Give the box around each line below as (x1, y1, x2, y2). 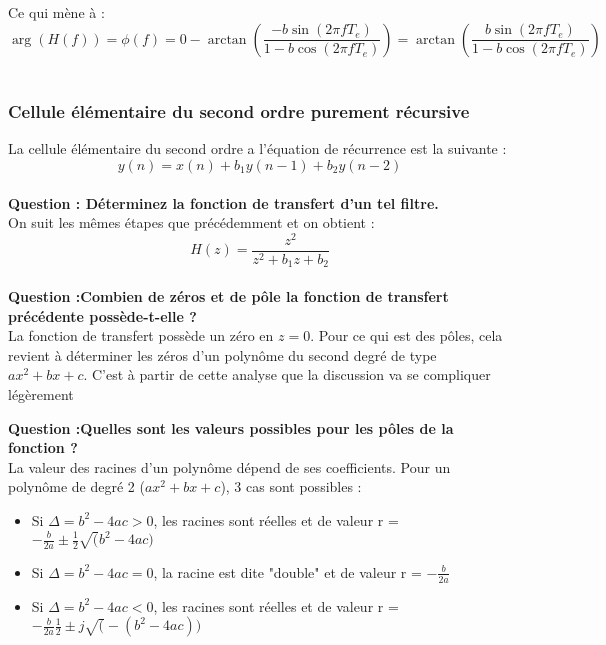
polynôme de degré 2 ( (8, 476, 145, 497)
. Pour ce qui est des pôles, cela (310, 325, 503, 346)
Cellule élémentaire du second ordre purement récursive (8, 99, 470, 124)
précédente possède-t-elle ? (8, 305, 197, 326)
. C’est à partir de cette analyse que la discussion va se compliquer (83, 364, 491, 385)
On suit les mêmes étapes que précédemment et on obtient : (8, 212, 375, 233)
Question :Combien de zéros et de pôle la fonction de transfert (8, 285, 449, 306)
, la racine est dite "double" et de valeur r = (153, 561, 422, 582)
